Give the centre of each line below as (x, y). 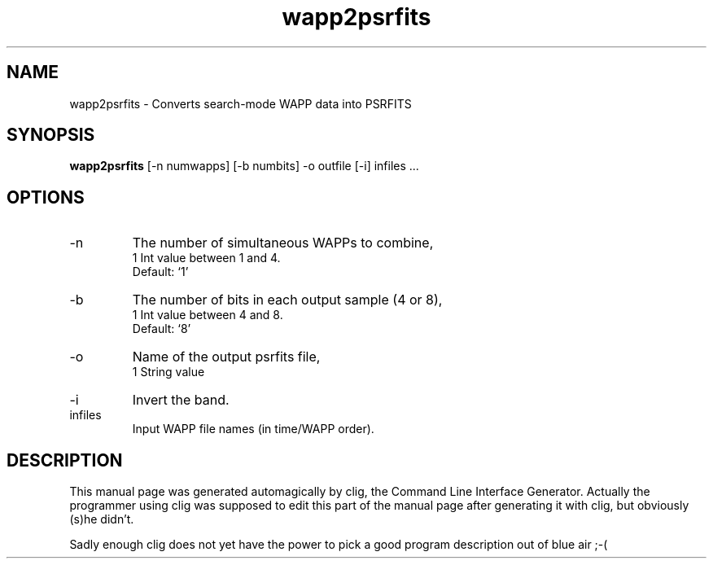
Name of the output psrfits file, (226, 357)
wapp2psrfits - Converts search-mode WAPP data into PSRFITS (241, 103)
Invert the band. (181, 400)
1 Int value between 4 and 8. (208, 315)
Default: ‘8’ (162, 329)
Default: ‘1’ (160, 272)
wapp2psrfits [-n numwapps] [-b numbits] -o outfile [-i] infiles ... (244, 166)
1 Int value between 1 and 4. (206, 258)
